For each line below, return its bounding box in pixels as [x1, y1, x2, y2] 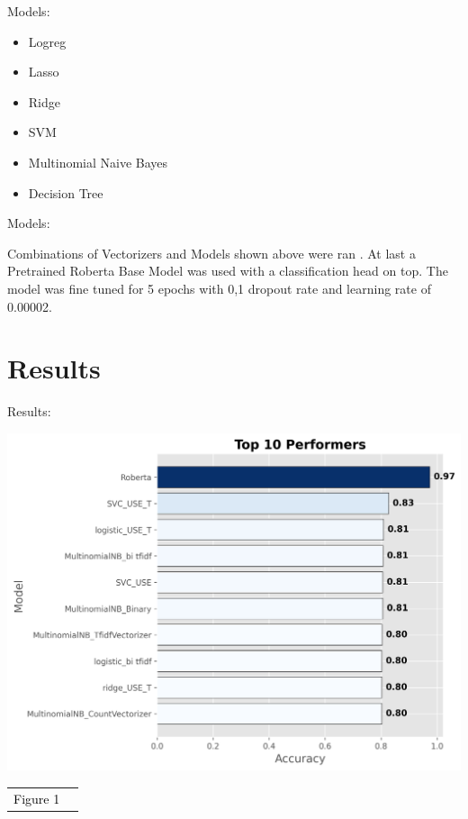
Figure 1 [13, 788, 60, 807]
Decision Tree [28, 183, 103, 202]
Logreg [28, 32, 67, 50]
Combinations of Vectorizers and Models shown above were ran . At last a [7, 243, 416, 262]
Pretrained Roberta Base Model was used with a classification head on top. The [7, 261, 448, 280]
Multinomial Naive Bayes [28, 152, 168, 171]
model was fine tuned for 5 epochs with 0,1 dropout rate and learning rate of [7, 278, 431, 297]
